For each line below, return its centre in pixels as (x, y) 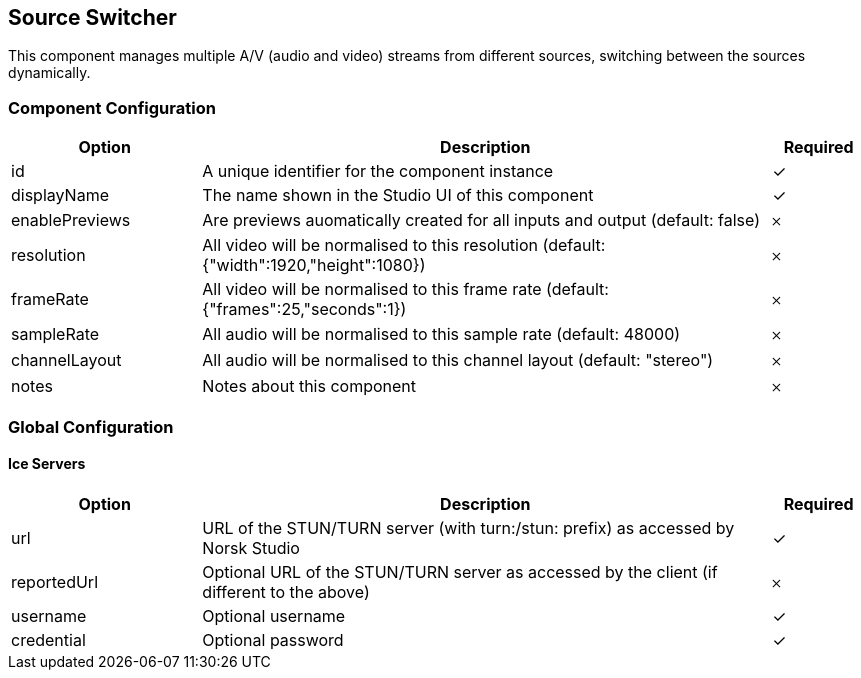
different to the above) (286, 591)
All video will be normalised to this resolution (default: (404, 245)
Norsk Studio (251, 547)
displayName (60, 195)
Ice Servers (47, 464)
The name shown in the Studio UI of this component (398, 195)
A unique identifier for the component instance (378, 171)
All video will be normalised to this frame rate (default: (405, 289)
